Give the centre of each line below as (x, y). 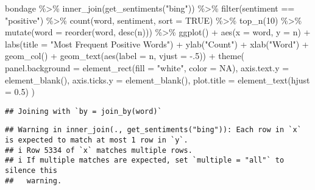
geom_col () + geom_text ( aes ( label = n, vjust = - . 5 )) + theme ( (125, 56)
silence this (31, 171)
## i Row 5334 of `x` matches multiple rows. (99, 150)
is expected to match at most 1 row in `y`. (97, 140)
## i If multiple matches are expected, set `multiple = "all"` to (145, 160)
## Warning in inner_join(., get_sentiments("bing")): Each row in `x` (153, 130)
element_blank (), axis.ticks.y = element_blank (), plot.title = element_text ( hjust (157, 79)
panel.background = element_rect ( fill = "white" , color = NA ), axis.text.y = (147, 67)
